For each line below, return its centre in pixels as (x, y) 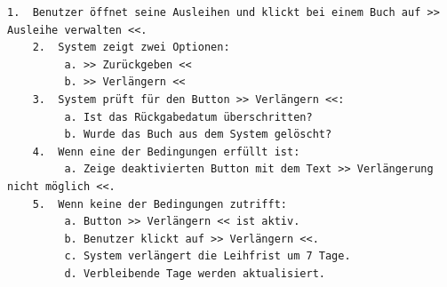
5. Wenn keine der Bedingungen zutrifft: (160, 204)
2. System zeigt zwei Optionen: (131, 48)
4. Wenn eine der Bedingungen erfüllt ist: (166, 151)
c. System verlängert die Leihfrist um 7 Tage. (208, 256)
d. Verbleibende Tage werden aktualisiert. (195, 273)
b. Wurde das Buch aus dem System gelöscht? (198, 135)
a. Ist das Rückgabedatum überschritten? (188, 117)
